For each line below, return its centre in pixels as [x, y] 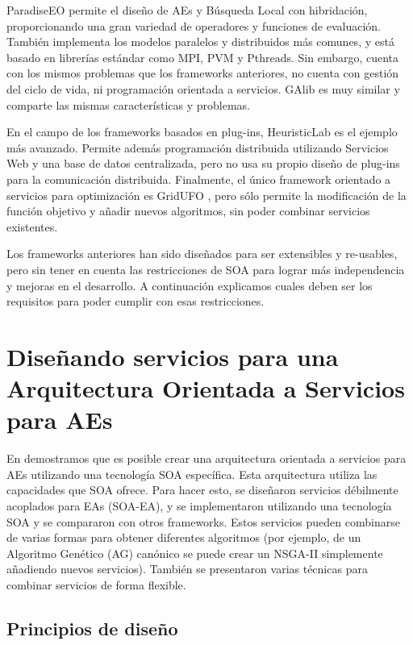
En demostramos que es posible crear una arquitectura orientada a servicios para [206, 458]
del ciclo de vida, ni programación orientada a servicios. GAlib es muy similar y [203, 88]
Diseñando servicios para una [173, 356]
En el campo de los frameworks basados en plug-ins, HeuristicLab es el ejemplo [202, 132]
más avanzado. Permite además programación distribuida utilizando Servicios [198, 147]
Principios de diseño [92, 628]
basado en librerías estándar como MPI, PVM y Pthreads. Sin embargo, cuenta [203, 57]
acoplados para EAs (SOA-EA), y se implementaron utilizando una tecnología [199, 505]
